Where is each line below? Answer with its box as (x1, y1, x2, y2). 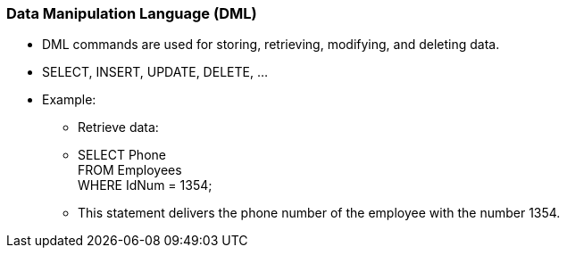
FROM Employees (78, 162, 182, 178)
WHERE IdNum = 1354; (78, 177, 213, 193)
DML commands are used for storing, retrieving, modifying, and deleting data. (42, 37, 500, 53)
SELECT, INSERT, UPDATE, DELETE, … (42, 64, 268, 80)
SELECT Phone (78, 147, 166, 163)
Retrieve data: (78, 119, 159, 136)
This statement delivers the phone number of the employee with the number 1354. (78, 205, 561, 221)
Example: (42, 92, 96, 108)
